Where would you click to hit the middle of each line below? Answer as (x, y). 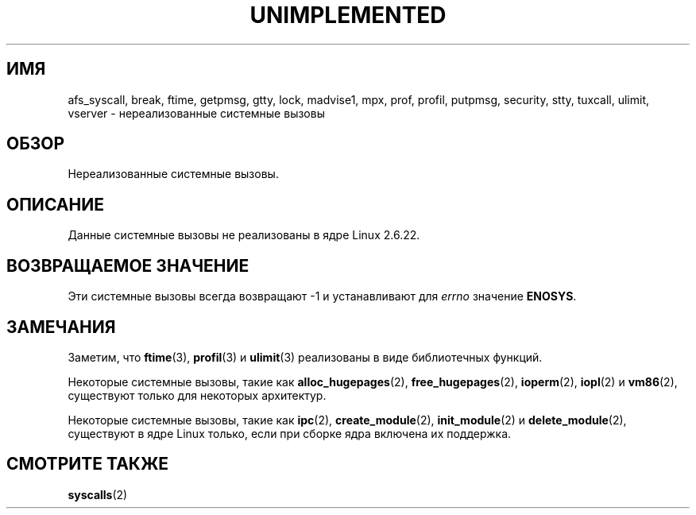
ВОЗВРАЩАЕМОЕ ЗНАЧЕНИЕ (128, 265)
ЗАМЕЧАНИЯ (61, 327)
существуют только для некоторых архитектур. (197, 395)
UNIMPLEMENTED (348, 15)
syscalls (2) (98, 494)
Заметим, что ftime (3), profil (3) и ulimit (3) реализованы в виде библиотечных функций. (305, 357)
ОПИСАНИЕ (55, 204)
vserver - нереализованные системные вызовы (196, 113)
